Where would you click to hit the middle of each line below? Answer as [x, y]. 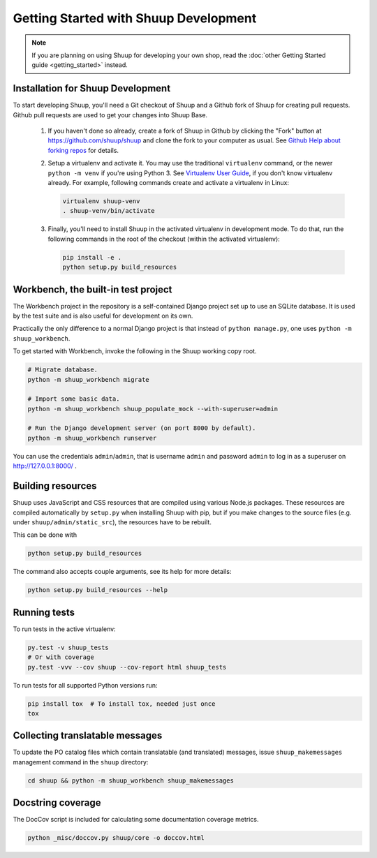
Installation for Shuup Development [92, 88]
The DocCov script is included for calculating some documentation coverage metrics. [136, 820]
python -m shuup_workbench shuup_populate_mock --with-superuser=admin [153, 409]
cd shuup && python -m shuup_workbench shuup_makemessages [131, 781]
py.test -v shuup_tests [68, 647]
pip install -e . [92, 257]
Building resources [55, 486]
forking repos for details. [83, 150]
